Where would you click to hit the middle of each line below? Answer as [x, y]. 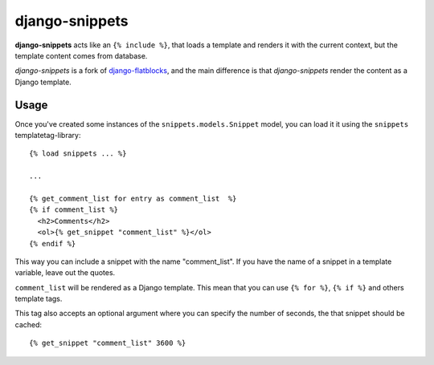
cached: [29, 324]
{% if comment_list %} [74, 210]
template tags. [39, 299]
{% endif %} [53, 243]
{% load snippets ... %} [78, 154]
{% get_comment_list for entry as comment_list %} [133, 198]
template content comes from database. [81, 55]
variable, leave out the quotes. [65, 273]
